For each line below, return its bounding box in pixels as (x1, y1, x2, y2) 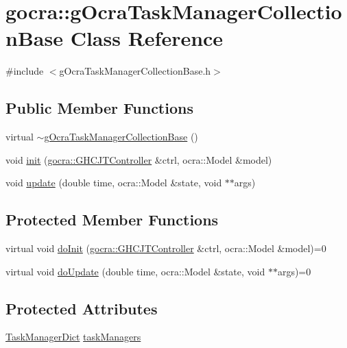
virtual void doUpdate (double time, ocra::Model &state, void (5, 264, 265, 278)
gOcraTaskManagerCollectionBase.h (59, 64, 211, 78)
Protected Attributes (5, 297, 158, 319)
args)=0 (277, 264, 311, 278)
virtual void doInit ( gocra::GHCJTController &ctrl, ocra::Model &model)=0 (5, 241, 326, 256)
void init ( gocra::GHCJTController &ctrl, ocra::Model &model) (5, 152, 272, 166)
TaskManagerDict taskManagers (5, 330, 141, 344)
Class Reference (70, 24, 224, 52)
